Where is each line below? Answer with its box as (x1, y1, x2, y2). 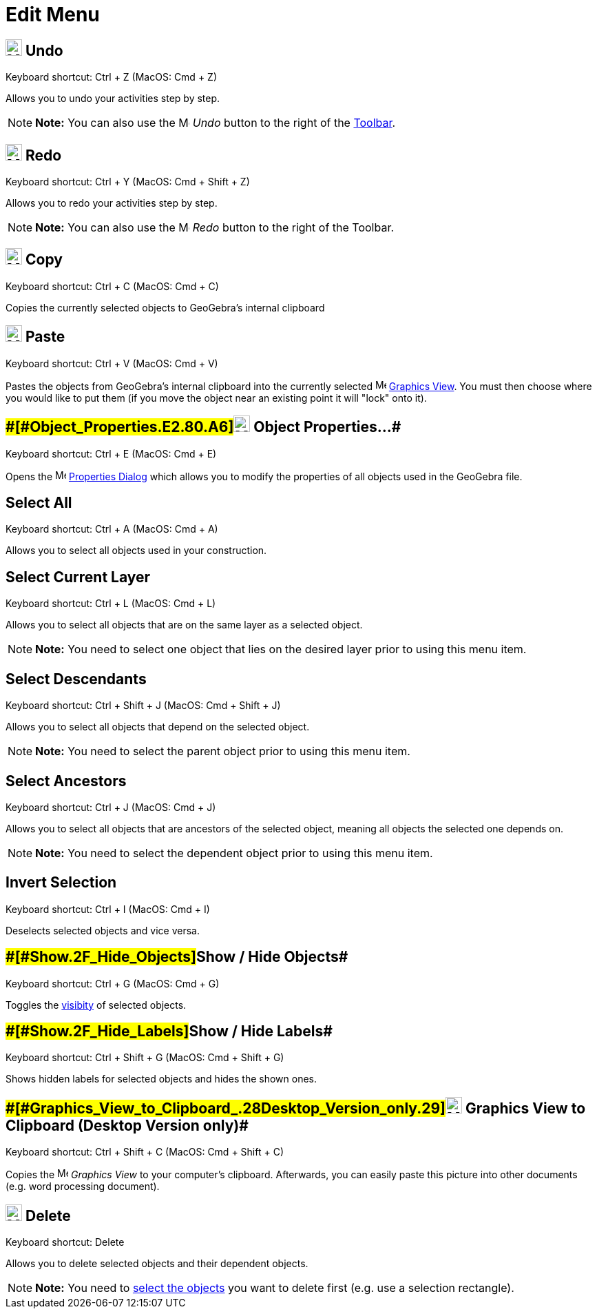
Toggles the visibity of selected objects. (6, 998, 187, 1011)
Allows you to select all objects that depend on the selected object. (6, 721, 310, 733)
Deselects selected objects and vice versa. (6, 924, 200, 936)
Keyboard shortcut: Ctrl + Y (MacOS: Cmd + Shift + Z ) (6, 176, 250, 188)
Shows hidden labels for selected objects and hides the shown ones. (6, 1073, 317, 1085)
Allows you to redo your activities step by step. (6, 197, 218, 209)
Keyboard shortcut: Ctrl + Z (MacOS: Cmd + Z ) (6, 71, 217, 83)
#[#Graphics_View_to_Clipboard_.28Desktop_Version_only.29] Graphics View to (6, 1099, 586, 1117)
